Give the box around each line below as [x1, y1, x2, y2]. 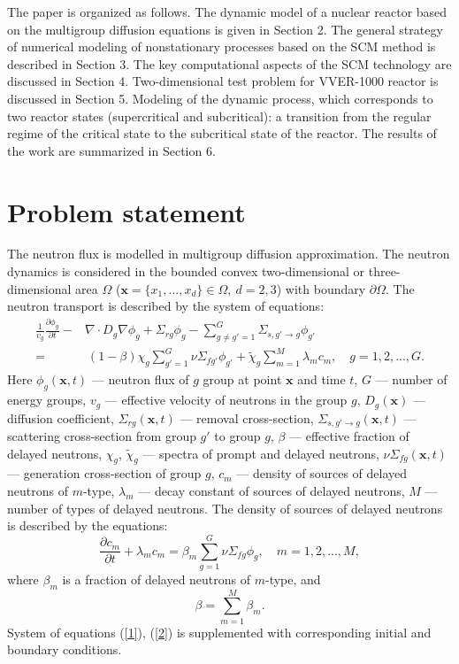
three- [368, 262, 401, 281]
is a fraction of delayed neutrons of [62, 569, 251, 588]
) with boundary [276, 279, 366, 297]
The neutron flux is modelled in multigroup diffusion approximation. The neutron [7, 244, 450, 263]
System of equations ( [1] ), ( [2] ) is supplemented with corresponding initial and [7, 622, 432, 641]
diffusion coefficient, [7, 408, 115, 427]
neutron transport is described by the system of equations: [7, 297, 325, 315]
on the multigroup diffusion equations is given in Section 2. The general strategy [7, 19, 443, 38]
